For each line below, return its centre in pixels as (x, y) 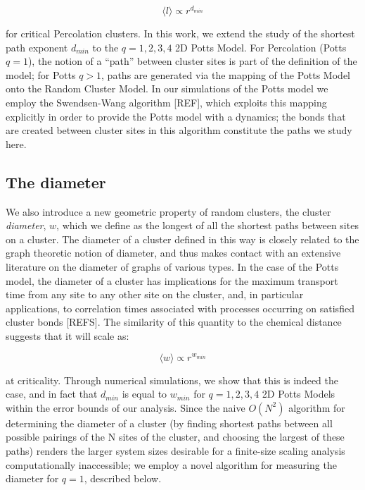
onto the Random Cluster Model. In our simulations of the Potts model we (167, 88)
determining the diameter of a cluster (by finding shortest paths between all (169, 423)
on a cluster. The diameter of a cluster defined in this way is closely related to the (182, 239)
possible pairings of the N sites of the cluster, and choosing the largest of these (175, 437)
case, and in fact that (52, 394)
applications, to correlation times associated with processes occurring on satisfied (180, 308)
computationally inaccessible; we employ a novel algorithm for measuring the (171, 464)
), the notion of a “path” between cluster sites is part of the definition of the (192, 61)
